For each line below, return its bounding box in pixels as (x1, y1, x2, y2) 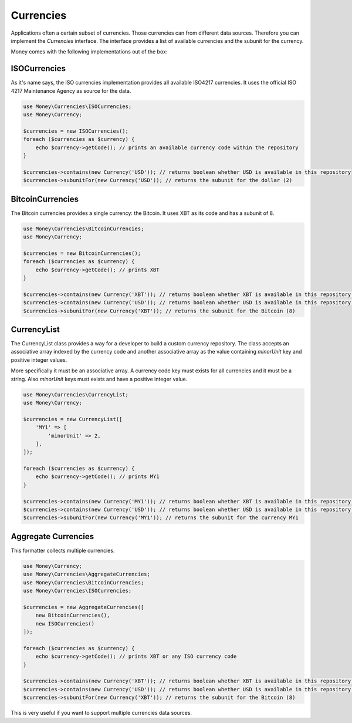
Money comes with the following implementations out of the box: (11, 48, 168, 55)
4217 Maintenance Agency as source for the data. (11, 87, 131, 94)
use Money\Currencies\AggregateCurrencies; (23, 571, 151, 578)
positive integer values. (11, 356, 67, 364)
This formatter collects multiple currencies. (11, 547, 115, 554)
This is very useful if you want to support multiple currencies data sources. (11, 709, 192, 717)
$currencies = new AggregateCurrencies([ (23, 604, 144, 610)
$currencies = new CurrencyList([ (23, 416, 123, 422)
